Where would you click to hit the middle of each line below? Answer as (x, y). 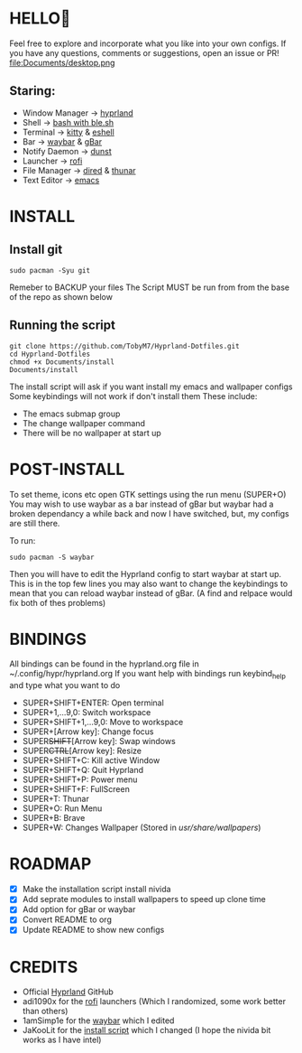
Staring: (32, 91)
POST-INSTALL (67, 469)
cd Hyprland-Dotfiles (50, 354)
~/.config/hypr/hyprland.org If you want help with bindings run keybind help (148, 675)
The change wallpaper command (84, 423)
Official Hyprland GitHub (68, 992)
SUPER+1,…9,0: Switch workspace (87, 713)
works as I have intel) (62, 1040)
